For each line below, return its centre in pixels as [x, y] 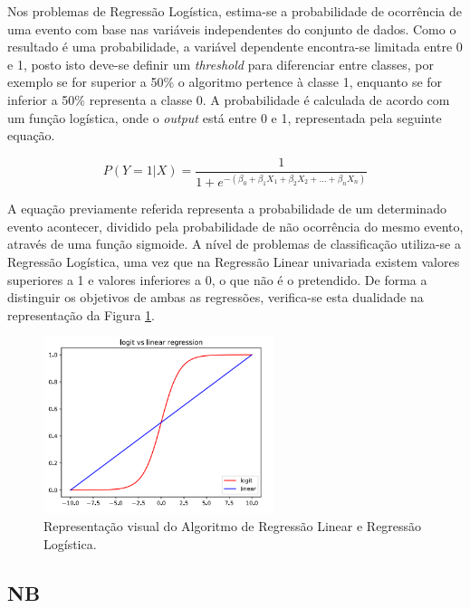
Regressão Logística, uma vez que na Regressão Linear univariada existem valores [234, 261]
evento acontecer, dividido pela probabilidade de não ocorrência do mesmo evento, [235, 226]
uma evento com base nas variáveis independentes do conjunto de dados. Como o [232, 28]
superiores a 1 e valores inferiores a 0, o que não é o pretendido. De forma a [217, 279]
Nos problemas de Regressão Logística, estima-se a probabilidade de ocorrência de [235, 11]
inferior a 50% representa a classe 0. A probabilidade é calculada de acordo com [229, 99]
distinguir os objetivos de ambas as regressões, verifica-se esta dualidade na [216, 297]
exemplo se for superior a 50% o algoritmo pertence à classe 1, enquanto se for [225, 82]
